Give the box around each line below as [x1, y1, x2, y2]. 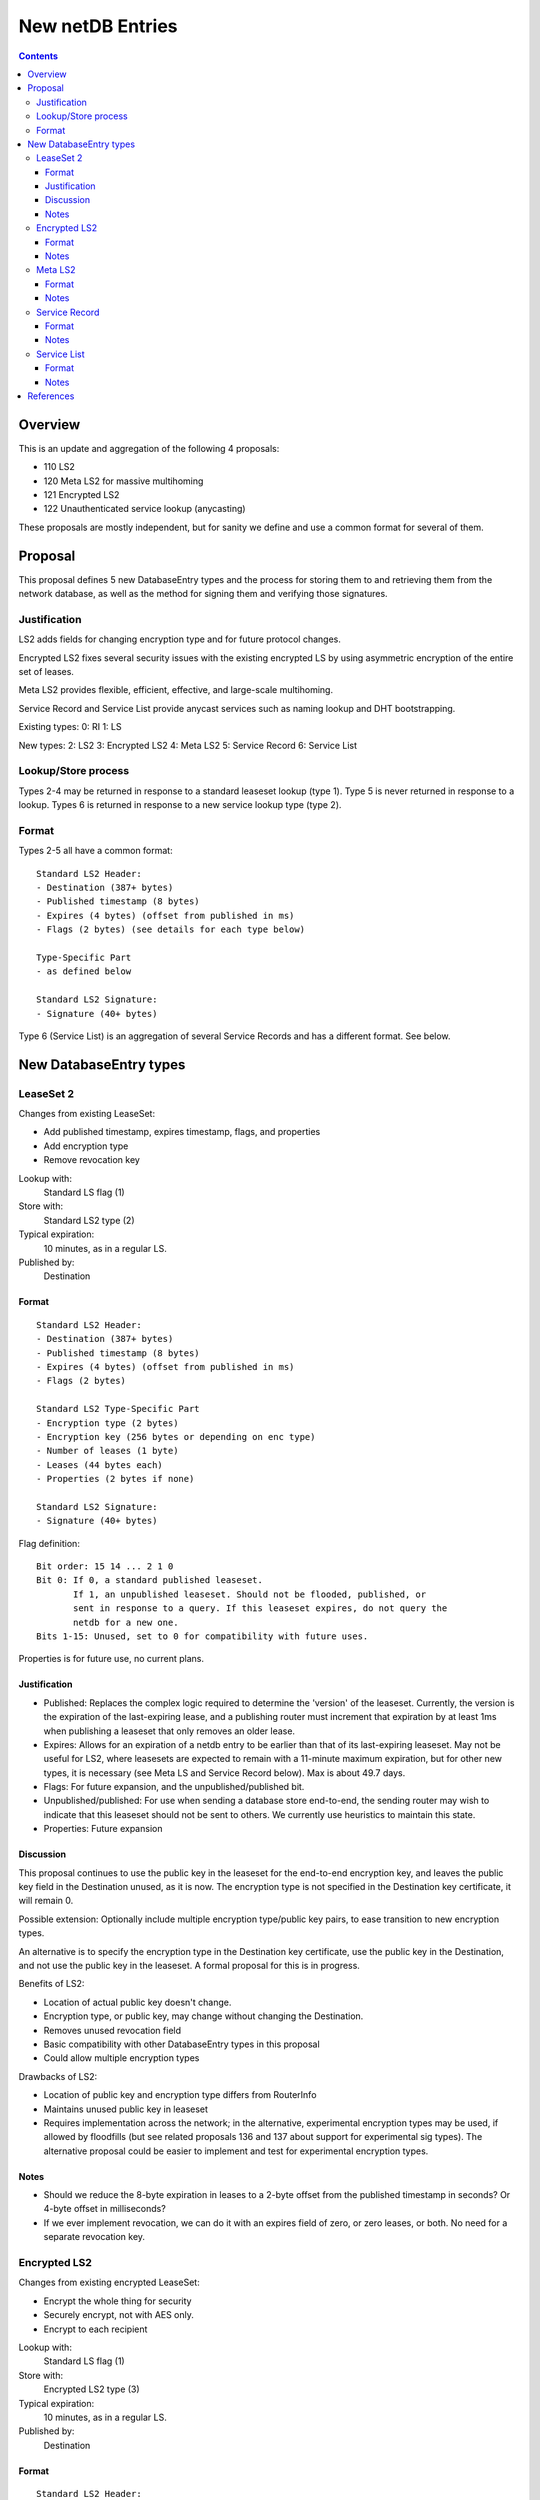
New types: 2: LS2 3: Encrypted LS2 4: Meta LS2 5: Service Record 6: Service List [18, 739, 358, 751]
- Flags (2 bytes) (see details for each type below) [36, 924, 305, 935]
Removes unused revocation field [43, 2024, 182, 2036]
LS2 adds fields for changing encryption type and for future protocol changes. [18, 633, 342, 645]
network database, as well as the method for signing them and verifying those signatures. [18, 588, 389, 600]
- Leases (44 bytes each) [36, 1459, 164, 1470]
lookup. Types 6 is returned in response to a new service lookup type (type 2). [18, 799, 342, 811]
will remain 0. [18, 1895, 74, 1907]
